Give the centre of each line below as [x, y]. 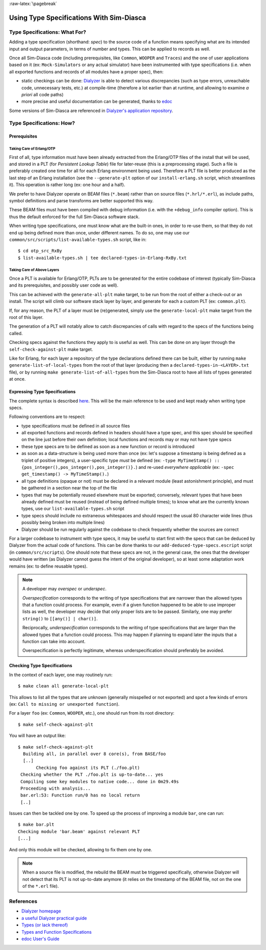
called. [16, 333]
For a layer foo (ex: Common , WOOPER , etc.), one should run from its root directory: [92, 713]
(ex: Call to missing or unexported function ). [64, 704]
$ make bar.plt [36, 825]
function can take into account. [54, 642]
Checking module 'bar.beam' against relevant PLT [79, 831]
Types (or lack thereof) [45, 925]
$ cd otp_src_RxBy [40, 251]
